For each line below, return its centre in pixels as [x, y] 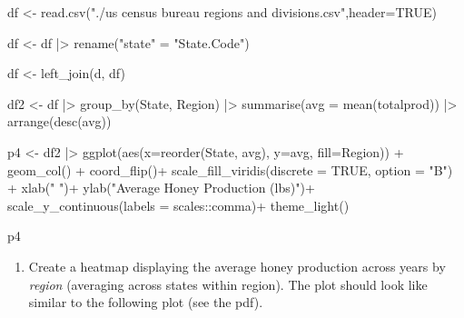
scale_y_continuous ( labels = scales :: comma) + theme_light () [178, 205]
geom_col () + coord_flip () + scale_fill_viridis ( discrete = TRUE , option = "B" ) [230, 169]
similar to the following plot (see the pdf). [146, 302]
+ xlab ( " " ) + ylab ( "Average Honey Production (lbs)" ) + [161, 188]
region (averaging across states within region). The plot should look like [228, 284]
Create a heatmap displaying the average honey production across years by [237, 266]
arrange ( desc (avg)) [59, 121]
